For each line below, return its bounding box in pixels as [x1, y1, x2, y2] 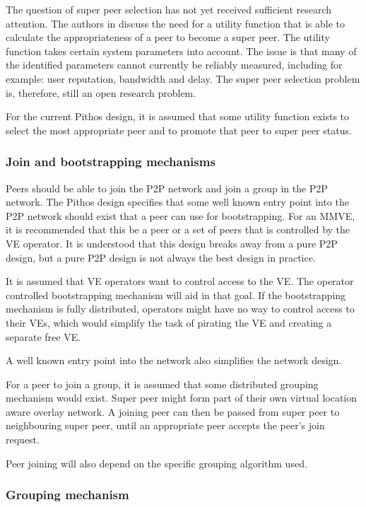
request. [6, 432, 40, 447]
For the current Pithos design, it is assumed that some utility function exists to [6, 109, 350, 124]
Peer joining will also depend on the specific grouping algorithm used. [6, 455, 307, 470]
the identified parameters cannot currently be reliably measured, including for [6, 57, 343, 72]
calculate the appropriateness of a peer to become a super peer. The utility [6, 30, 330, 45]
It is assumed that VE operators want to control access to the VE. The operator [6, 274, 354, 289]
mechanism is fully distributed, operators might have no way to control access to [6, 301, 355, 316]
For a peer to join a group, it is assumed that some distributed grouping [6, 376, 319, 391]
